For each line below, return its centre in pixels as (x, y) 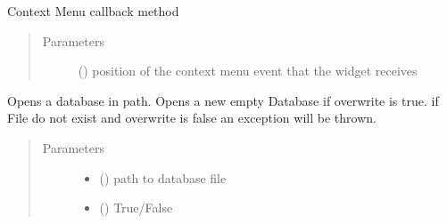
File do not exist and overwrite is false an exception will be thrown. (192, 118)
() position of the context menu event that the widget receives (248, 71)
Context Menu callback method (93, 11)
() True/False (136, 208)
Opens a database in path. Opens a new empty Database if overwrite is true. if (223, 100)
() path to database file (163, 177)
